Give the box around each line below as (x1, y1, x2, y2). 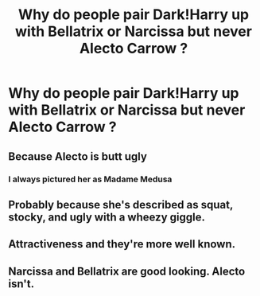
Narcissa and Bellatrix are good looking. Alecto (8, 264, 246, 278)
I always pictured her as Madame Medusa (8, 173, 173, 185)
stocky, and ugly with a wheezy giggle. (8, 210, 205, 224)
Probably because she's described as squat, (8, 197, 233, 212)
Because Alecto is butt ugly (8, 150, 147, 163)
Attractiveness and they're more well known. (8, 237, 236, 251)
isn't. (8, 277, 34, 290)
